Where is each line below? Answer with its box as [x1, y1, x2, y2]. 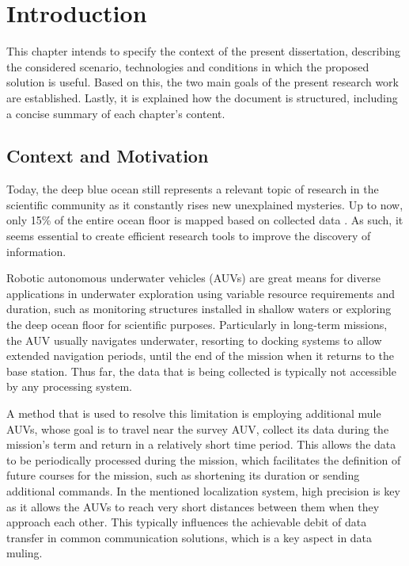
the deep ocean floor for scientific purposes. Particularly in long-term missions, [6, 316, 388, 333]
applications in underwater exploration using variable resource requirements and [6, 285, 396, 301]
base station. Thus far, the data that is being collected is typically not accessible [6, 362, 396, 379]
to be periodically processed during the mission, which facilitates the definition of [6, 451, 401, 468]
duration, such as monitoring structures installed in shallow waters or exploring [6, 300, 392, 317]
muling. [6, 545, 43, 561]
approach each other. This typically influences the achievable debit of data [6, 514, 367, 530]
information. [6, 243, 66, 259]
